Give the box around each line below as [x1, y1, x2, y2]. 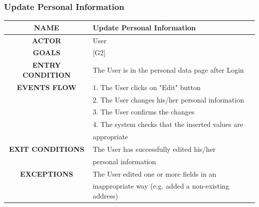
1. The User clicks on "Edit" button [93, 82, 201, 92]
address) [93, 191, 118, 201]
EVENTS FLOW [16, 82, 77, 92]
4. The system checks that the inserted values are [93, 119, 243, 129]
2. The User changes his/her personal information [93, 94, 244, 104]
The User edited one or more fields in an [93, 168, 217, 179]
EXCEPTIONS [20, 168, 73, 179]
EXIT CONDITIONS [9, 143, 85, 154]
